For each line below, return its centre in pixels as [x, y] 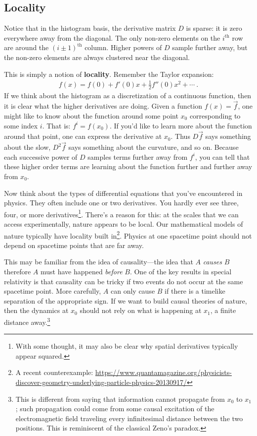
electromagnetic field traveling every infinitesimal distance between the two [129, 418]
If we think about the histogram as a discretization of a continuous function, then [128, 95]
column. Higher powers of [123, 47]
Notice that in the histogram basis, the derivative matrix [90, 28]
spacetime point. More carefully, [53, 291]
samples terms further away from [138, 156]
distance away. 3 [27, 321]
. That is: [56, 125]
